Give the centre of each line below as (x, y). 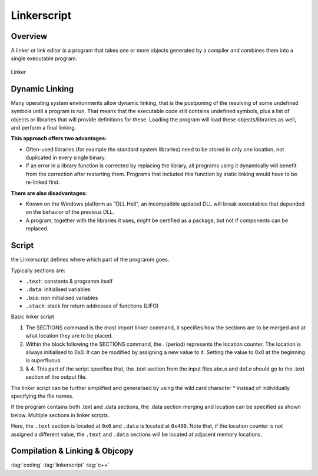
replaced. (37, 229)
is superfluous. (44, 361)
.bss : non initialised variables (62, 297)
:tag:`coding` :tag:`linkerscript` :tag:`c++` (60, 465)
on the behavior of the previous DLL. (70, 212)
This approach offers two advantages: (59, 138)
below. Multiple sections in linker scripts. (60, 415)
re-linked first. (43, 182)
